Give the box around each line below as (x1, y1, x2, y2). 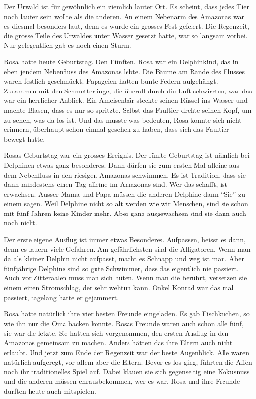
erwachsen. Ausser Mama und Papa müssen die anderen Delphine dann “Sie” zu (4, 188, 246, 199)
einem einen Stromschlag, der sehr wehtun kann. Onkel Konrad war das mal (4, 282, 234, 293)
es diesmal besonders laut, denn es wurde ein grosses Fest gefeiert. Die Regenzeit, (4, 21, 249, 31)
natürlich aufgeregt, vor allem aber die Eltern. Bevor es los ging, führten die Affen (4, 357, 252, 367)
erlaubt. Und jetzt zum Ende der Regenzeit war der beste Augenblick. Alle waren (4, 347, 250, 357)
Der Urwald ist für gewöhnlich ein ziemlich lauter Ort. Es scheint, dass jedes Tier (4, 1, 250, 11)
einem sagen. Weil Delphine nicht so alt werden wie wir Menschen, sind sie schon (4, 198, 248, 209)
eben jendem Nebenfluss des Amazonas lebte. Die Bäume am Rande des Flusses (4, 66, 245, 76)
